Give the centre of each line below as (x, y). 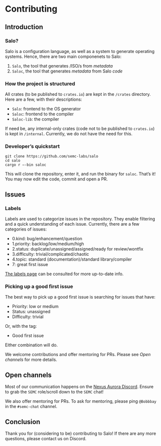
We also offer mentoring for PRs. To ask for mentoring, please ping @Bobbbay (81, 401)
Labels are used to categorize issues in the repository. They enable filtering (80, 219)
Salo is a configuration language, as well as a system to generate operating (80, 51)
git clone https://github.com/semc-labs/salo (51, 157)
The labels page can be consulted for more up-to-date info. (64, 274)
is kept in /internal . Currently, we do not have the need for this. (69, 134)
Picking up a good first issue (39, 286)
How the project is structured (40, 84)
